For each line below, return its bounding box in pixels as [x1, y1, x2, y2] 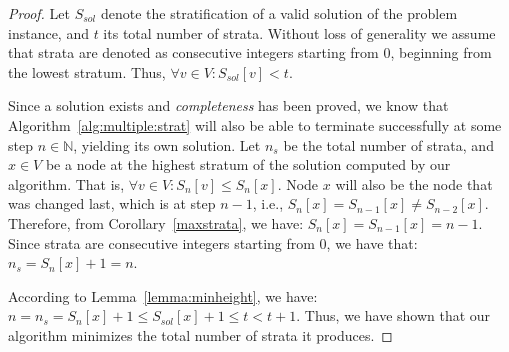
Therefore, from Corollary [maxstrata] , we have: [8, 212, 304, 233]
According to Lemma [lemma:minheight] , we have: [8, 285, 318, 306]
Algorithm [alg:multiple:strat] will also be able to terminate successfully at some [8, 114, 502, 135]
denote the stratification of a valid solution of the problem [100, 3, 458, 23]
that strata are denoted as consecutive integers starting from [8, 42, 379, 63]
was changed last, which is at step [8, 193, 216, 214]
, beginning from [390, 42, 492, 63]
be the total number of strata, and [283, 134, 494, 155]
